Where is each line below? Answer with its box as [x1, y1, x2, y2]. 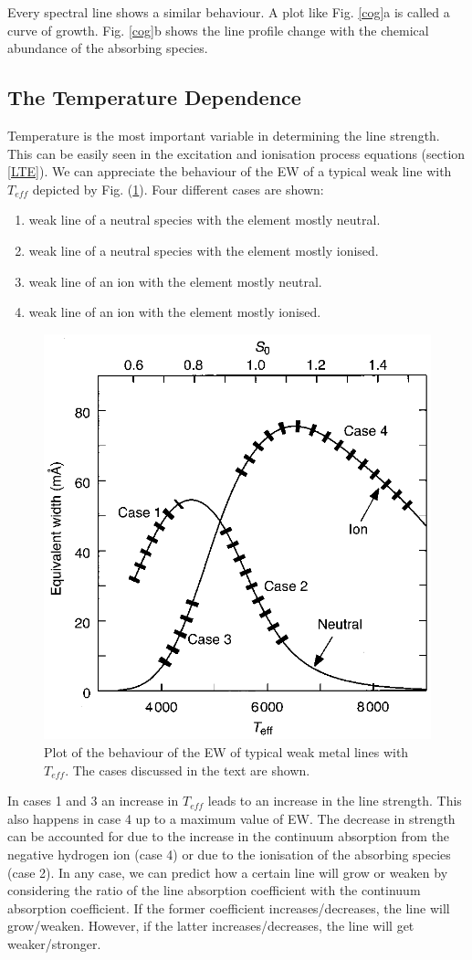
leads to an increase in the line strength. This [207, 791, 462, 810]
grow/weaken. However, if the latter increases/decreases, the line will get [7, 916, 414, 935]
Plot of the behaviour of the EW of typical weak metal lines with [44, 742, 409, 761]
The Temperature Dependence [7, 83, 301, 111]
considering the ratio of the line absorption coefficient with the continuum [7, 881, 421, 900]
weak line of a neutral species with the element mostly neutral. [28, 210, 381, 229]
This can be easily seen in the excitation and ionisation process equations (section [7, 143, 466, 163]
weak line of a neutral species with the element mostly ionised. [28, 240, 379, 259]
